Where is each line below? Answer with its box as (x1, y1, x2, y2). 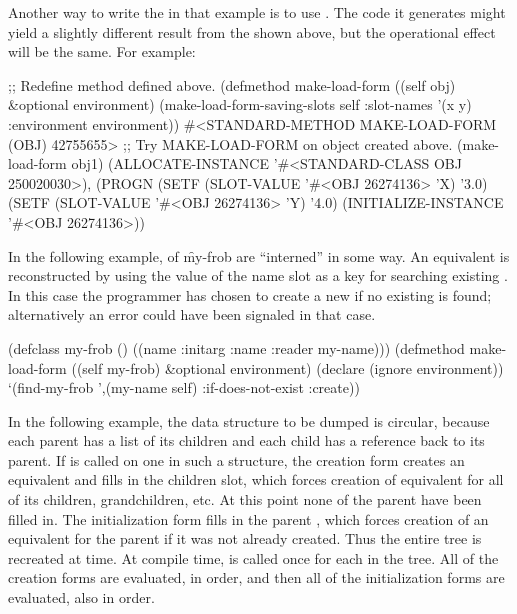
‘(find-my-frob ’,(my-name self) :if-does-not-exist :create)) (8, 377, 360, 398)
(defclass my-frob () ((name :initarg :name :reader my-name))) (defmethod (8, 337, 465, 358)
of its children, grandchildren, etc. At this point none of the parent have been (8, 489, 482, 510)
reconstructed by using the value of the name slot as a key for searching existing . (8, 265, 508, 286)
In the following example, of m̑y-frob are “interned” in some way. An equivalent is (8, 245, 510, 266)
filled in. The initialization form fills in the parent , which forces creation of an (8, 508, 489, 529)
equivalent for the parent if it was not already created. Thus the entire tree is (8, 528, 482, 549)
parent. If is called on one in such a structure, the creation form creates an (8, 449, 465, 470)
